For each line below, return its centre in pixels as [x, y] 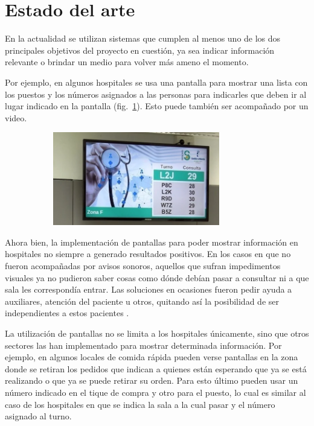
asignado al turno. [38, 416]
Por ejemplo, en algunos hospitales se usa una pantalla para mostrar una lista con [156, 82]
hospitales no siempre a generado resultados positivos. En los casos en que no [148, 254]
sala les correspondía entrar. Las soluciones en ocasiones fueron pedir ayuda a [149, 289]
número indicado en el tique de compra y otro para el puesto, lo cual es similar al [155, 392]
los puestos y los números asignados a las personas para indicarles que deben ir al [156, 94]
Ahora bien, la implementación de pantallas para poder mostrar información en [152, 242]
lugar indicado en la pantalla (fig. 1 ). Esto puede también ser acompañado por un [157, 106]
